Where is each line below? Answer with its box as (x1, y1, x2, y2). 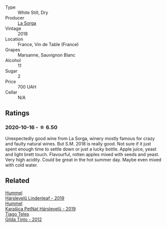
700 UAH (17, 84, 36, 89)
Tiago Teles (5, 211, 29, 217)
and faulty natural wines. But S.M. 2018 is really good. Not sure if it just (5, 140, 151, 146)
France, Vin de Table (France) (17, 41, 79, 47)
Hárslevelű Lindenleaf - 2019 (5, 195, 64, 201)
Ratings (5, 109, 30, 117)
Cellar (5, 89, 17, 95)
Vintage (5, 25, 21, 31)
